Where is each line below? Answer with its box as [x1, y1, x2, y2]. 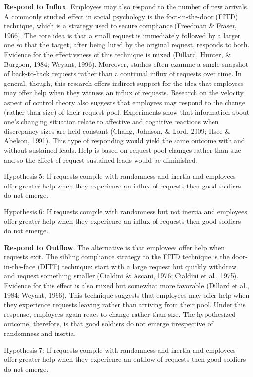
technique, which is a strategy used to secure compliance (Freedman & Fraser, [4, 21, 237, 31]
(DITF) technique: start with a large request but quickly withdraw [37, 261, 237, 271]
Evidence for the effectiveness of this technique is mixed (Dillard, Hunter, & [4, 49, 231, 59]
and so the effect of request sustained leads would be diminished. [4, 154, 197, 165]
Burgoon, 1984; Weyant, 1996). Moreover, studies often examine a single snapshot [4, 59, 249, 69]
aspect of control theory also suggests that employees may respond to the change [4, 97, 245, 107]
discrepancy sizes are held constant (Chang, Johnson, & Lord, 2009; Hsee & [4, 126, 231, 136]
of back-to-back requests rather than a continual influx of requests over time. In [4, 68, 242, 79]
